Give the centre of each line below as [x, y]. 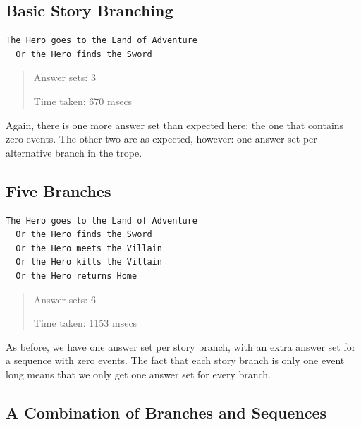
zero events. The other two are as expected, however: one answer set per [161, 139]
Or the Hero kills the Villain [89, 262]
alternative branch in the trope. [74, 152]
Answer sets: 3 [65, 77]
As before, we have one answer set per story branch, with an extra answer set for [181, 346]
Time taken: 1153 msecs [85, 323]
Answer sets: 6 [65, 299]
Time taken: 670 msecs [83, 101]
